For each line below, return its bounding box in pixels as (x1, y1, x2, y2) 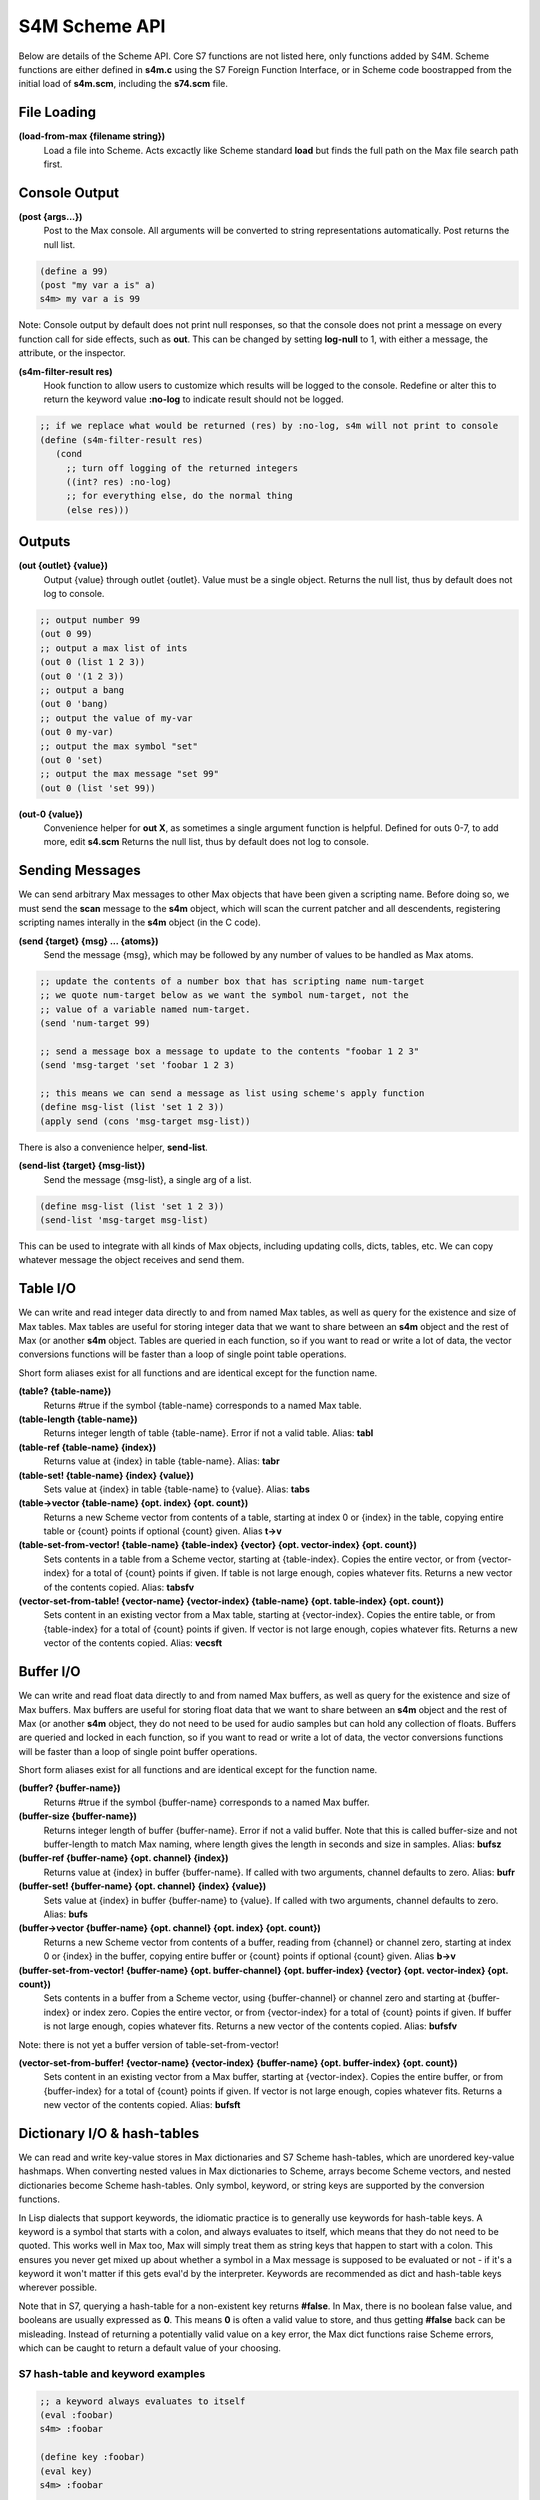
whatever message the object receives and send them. (18, 1254, 245, 1266)
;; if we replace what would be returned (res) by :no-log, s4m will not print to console (39, 420, 499, 432)
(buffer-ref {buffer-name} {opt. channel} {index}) (18, 1852, 229, 1864)
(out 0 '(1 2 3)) (39, 670, 125, 682)
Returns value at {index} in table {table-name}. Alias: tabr (43, 1455, 280, 1467)
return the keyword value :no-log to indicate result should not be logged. (43, 393, 344, 405)
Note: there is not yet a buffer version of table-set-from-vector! (18, 2038, 279, 2050)
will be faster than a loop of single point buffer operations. (18, 1745, 258, 1757)
